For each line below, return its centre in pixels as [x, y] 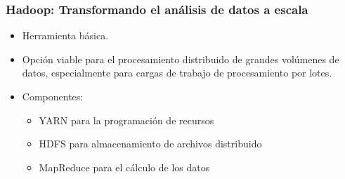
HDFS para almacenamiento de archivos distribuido [150, 144]
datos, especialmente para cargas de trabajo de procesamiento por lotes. [177, 73]
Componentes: [53, 96]
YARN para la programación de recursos [126, 120]
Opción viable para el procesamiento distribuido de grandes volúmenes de [181, 59]
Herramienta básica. [65, 35]
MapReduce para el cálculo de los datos [124, 167]
